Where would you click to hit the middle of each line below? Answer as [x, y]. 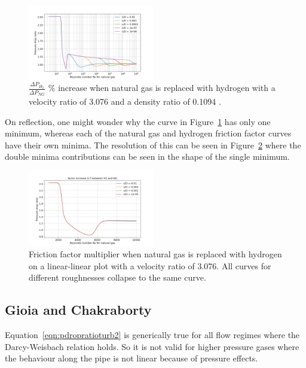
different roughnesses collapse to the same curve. [117, 277]
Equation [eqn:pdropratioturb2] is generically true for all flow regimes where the [152, 335]
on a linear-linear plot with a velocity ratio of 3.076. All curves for [150, 265]
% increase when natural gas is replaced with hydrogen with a [162, 88]
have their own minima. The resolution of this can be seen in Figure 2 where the [153, 145]
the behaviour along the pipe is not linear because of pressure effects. [131, 358]
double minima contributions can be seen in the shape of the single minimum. [147, 156]
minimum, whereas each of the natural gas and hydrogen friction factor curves [148, 133]
